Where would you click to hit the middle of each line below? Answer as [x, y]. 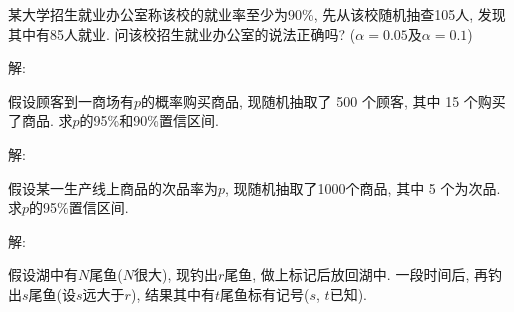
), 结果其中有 [172, 293]
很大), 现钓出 [175, 274]
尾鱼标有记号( [265, 293]
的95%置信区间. [79, 207]
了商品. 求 [40, 120]
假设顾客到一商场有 [71, 100]
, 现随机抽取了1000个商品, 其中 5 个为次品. [363, 187]
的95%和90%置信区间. [149, 120]
